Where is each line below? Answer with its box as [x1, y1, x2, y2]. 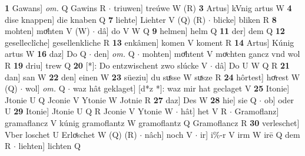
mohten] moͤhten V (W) [5, 25, 90, 37]
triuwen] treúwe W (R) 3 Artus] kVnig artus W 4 [114, 2, 292, 13]
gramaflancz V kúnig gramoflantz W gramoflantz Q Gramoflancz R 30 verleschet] [5, 116, 300, 128]
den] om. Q [94, 48, 135, 60]
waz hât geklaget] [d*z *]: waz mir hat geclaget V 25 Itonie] [72, 82, 290, 94]
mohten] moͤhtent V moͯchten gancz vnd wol [142, 48, 300, 60]
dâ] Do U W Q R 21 [215, 59, 290, 71]
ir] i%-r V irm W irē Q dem [200, 128, 300, 140]
